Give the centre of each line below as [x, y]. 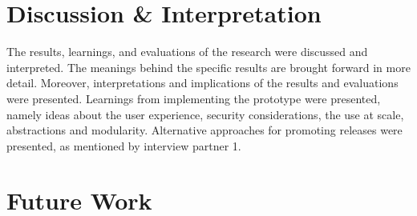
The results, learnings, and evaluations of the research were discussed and [187, 52]
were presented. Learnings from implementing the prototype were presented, [194, 98]
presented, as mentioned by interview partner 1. [124, 145]
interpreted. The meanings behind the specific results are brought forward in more [208, 67]
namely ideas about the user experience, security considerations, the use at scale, [205, 114]
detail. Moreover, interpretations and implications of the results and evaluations [202, 83]
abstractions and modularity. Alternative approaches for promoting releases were [204, 130]
